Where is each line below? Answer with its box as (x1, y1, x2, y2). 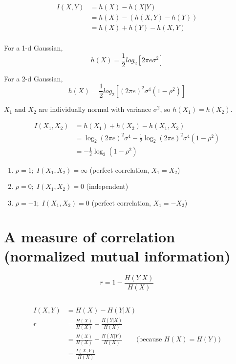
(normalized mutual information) (4, 245, 231, 265)
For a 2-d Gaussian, (4, 73, 63, 83)
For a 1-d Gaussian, (4, 43, 63, 53)
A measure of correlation (4, 226, 175, 246)
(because (136, 336, 162, 343)
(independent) (86, 181, 129, 191)
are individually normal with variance (39, 104, 151, 114)
